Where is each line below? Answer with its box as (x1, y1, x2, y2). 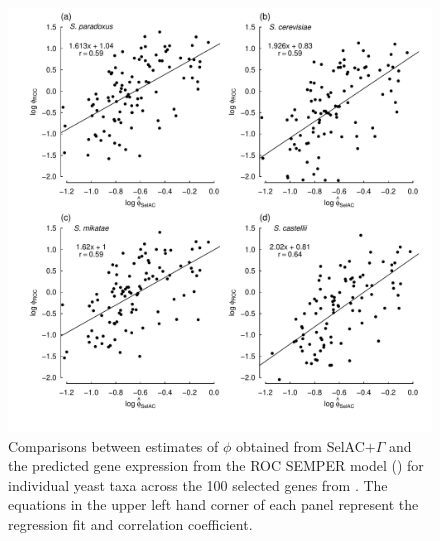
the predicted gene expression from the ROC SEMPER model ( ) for (8, 455, 424, 476)
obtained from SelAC (236, 435, 365, 456)
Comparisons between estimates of (8, 435, 219, 456)
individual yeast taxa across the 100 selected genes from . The (8, 474, 388, 495)
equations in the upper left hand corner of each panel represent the (8, 494, 419, 515)
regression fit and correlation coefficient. (8, 513, 253, 534)
